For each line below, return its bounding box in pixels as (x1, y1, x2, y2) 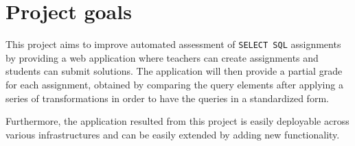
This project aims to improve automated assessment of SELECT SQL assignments (5, 37, 341, 51)
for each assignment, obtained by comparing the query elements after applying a (5, 77, 343, 91)
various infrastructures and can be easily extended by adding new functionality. (5, 127, 340, 141)
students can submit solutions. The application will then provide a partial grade (5, 64, 343, 78)
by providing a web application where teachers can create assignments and (5, 50, 319, 64)
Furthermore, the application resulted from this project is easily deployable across (5, 114, 350, 128)
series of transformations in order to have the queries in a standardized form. (5, 90, 329, 105)
